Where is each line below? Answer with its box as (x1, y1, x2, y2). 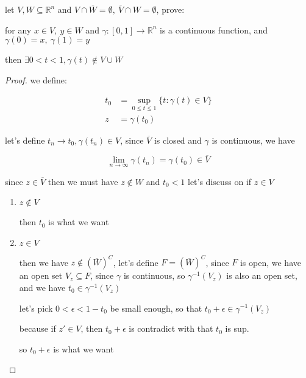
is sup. (225, 322, 249, 335)
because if (19, 322, 56, 335)
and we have (19, 281, 66, 293)
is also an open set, (226, 269, 297, 282)
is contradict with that (129, 322, 213, 335)
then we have (19, 256, 68, 268)
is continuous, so (123, 269, 185, 282)
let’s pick (19, 301, 53, 314)
